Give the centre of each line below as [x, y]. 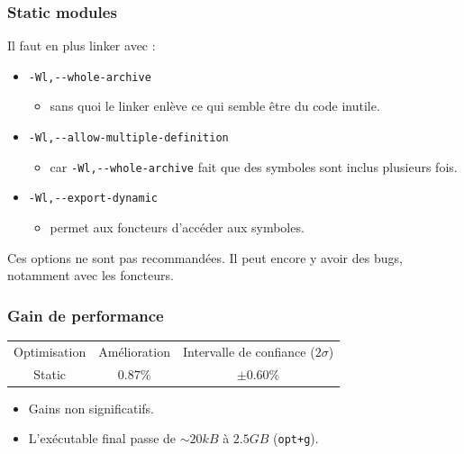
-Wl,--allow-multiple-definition [128, 138]
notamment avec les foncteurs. [91, 275]
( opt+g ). [296, 438]
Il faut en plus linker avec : [82, 45]
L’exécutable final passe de [102, 438]
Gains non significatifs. [91, 408]
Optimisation [50, 351]
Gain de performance [86, 315]
